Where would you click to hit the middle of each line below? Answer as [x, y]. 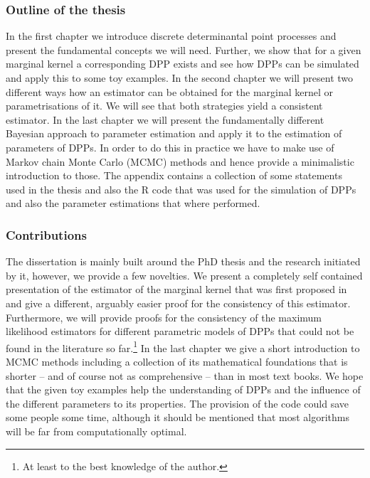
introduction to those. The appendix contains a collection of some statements [174, 175]
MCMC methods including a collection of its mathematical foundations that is [177, 361]
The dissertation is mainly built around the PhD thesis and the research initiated [183, 261]
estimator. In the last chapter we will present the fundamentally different [165, 119]
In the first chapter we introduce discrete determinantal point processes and [171, 36]
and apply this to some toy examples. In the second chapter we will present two [180, 78]
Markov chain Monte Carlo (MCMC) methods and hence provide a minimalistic [180, 161]
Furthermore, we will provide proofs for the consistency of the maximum [164, 317]
